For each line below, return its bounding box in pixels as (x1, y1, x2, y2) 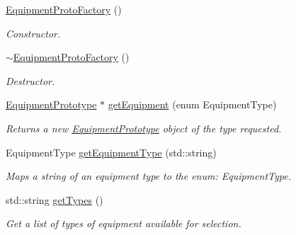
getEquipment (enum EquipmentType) (108, 97, 277, 112)
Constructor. (6, 25, 61, 40)
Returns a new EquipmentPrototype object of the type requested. (6, 120, 282, 135)
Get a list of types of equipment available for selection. (6, 216, 241, 231)
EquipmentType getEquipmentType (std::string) (6, 144, 217, 159)
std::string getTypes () (6, 192, 103, 207)
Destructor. (6, 73, 55, 88)
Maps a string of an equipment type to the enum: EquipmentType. (6, 168, 291, 183)
